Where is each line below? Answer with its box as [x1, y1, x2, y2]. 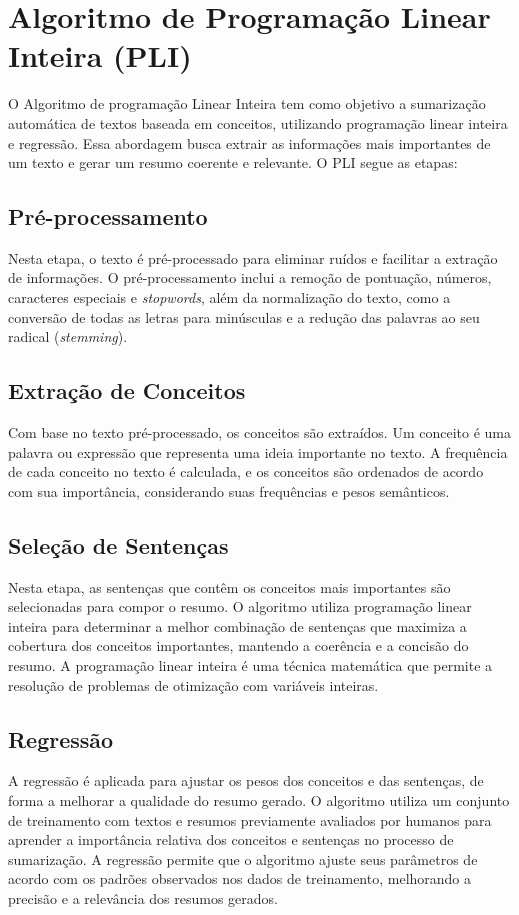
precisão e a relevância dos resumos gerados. [8, 887, 278, 908]
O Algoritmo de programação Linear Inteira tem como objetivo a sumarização [8, 93, 486, 114]
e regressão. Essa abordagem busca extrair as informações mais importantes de [8, 132, 491, 153]
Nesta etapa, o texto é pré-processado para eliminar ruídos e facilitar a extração [8, 247, 498, 268]
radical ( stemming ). [8, 326, 128, 347]
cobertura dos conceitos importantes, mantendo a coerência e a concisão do [8, 635, 469, 656]
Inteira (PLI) [8, 35, 192, 76]
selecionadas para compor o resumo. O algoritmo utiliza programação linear [8, 596, 472, 617]
